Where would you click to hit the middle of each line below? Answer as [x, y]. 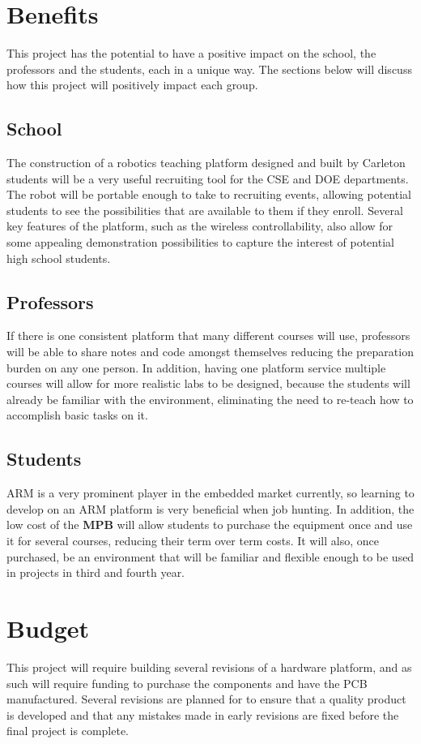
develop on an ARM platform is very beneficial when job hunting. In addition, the [210, 508]
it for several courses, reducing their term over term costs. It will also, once [193, 541]
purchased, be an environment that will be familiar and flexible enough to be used [210, 556]
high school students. [59, 258]
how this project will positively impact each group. [132, 85]
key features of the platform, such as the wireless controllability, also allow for [200, 226]
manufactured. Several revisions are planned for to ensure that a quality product [206, 699]
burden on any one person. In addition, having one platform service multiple [196, 367]
